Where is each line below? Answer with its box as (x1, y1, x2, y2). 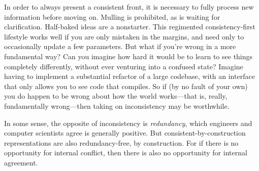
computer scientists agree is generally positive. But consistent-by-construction (4, 127, 246, 138)
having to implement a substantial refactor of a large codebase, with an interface (4, 71, 255, 81)
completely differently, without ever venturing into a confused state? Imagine (4, 61, 243, 71)
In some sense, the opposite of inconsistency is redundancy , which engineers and (4, 117, 252, 128)
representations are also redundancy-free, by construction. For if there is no (4, 137, 239, 148)
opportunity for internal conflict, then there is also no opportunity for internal (4, 147, 247, 158)
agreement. (4, 157, 38, 167)
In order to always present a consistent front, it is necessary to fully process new (4, 2, 254, 12)
